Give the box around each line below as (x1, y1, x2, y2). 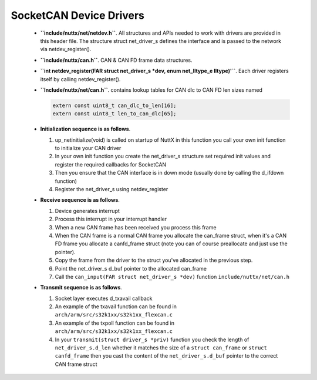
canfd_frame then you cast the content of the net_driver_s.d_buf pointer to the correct (55, 352, 278, 359)
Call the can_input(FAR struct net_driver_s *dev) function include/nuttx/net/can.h (55, 273, 290, 280)
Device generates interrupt (55, 207, 120, 214)
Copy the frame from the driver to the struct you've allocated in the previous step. (55, 256, 253, 264)
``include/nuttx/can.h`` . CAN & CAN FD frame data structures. (40, 56, 193, 64)
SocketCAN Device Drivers (11, 9, 145, 22)
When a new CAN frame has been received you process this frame (55, 224, 217, 231)
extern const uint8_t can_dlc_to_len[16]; (52, 102, 177, 109)
